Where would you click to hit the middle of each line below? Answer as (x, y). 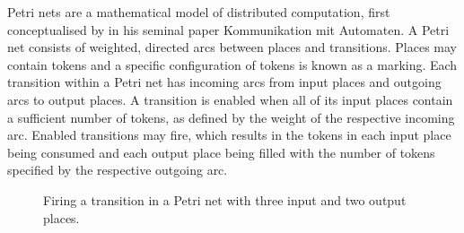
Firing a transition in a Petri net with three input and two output (225, 199)
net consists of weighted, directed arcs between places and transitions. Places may (232, 47)
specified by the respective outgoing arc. (118, 170)
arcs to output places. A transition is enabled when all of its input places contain (230, 99)
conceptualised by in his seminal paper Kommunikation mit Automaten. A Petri (228, 29)
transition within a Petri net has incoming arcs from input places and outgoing (224, 82)
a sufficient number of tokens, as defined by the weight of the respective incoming (231, 117)
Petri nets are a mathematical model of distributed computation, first (199, 12)
